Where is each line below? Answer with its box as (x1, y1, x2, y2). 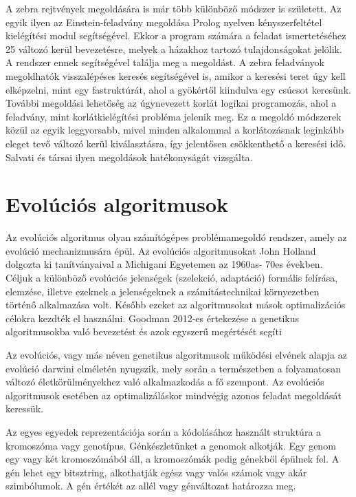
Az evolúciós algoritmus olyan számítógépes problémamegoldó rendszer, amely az (5, 230, 347, 244)
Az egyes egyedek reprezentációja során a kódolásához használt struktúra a (5, 424, 322, 438)
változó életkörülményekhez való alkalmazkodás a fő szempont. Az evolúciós (5, 374, 324, 389)
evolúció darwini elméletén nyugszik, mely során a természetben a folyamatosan (5, 361, 342, 375)
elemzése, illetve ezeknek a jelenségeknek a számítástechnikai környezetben (5, 284, 320, 298)
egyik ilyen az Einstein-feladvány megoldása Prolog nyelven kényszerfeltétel (5, 14, 322, 29)
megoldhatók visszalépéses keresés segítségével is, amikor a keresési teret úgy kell (5, 68, 346, 83)
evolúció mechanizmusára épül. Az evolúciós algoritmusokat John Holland (5, 243, 316, 257)
